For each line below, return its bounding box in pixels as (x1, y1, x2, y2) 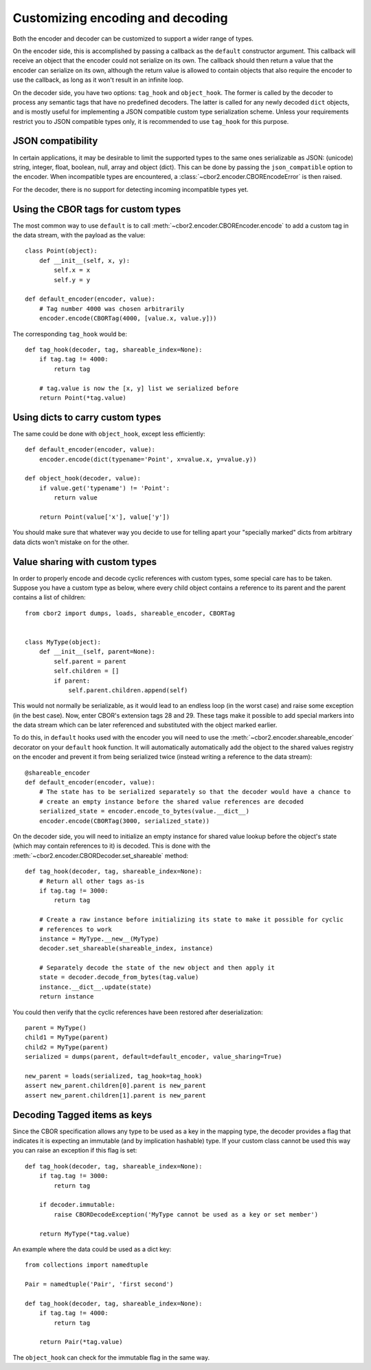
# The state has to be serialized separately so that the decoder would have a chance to (38, 788, 351, 796)
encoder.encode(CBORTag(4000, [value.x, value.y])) (38, 314, 217, 323)
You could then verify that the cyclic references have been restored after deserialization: (12, 1008, 263, 1016)
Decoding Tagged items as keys (12, 1109, 153, 1121)
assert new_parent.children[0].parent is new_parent (25, 1082, 206, 1090)
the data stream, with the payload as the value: (12, 231, 146, 239)
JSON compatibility (12, 135, 98, 147)
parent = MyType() (25, 1024, 87, 1032)
